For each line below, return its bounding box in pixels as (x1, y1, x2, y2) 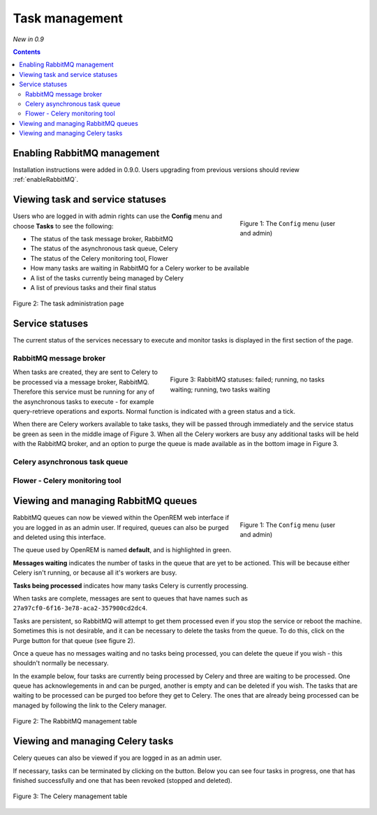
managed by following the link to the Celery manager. (13, 701, 167, 709)
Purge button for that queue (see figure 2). (13, 636, 135, 644)
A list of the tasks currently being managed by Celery (30, 273, 184, 282)
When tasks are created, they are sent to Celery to (13, 368, 158, 377)
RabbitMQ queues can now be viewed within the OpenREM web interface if (13, 514, 230, 522)
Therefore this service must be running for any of (13, 388, 155, 396)
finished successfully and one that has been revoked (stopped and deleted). (13, 776, 232, 784)
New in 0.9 (13, 35, 45, 43)
